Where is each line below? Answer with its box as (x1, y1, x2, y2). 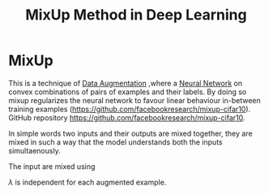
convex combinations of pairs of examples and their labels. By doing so (8, 87, 247, 97)
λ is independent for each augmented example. (8, 177, 167, 187)
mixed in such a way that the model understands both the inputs (8, 136, 223, 147)
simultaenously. (8, 145, 61, 155)
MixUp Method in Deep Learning (25, 6, 247, 24)
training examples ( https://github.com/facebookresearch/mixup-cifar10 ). (8, 104, 251, 114)
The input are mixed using (8, 161, 96, 171)
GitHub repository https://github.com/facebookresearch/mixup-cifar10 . (8, 112, 246, 123)
